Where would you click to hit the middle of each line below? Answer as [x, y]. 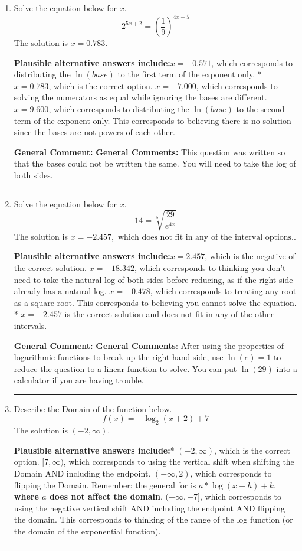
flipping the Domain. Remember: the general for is [105, 485]
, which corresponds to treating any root [223, 291]
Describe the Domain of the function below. [93, 408]
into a [287, 368]
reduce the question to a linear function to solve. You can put [125, 368]
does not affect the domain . [106, 496]
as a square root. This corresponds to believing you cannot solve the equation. [155, 302]
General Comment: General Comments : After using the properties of [149, 345]
